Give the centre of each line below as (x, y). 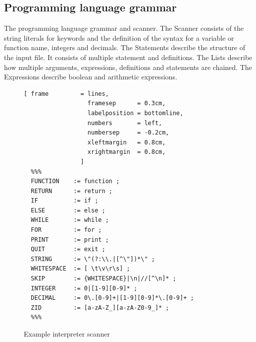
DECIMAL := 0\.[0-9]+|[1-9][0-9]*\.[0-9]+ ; (112, 298)
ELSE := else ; (68, 210)
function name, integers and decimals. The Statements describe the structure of (125, 47)
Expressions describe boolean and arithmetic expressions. (91, 77)
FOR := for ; (66, 230)
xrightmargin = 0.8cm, (127, 152)
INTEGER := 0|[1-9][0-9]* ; (84, 288)
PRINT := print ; (70, 239)
